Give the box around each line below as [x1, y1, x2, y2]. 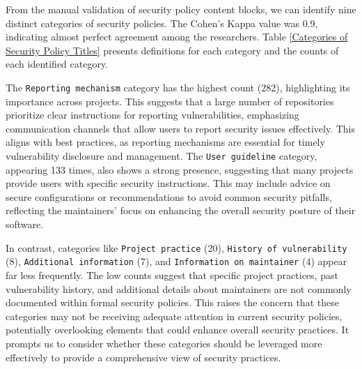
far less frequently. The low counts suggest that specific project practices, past [6, 267, 338, 282]
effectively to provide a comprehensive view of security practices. [6, 349, 281, 364]
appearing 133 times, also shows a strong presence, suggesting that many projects [6, 162, 354, 176]
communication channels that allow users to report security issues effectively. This [6, 121, 355, 135]
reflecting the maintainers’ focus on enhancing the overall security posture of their [6, 203, 356, 218]
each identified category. [6, 57, 109, 71]
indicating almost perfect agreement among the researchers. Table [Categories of [6, 29, 348, 44]
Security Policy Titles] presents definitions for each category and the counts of [6, 43, 339, 57]
